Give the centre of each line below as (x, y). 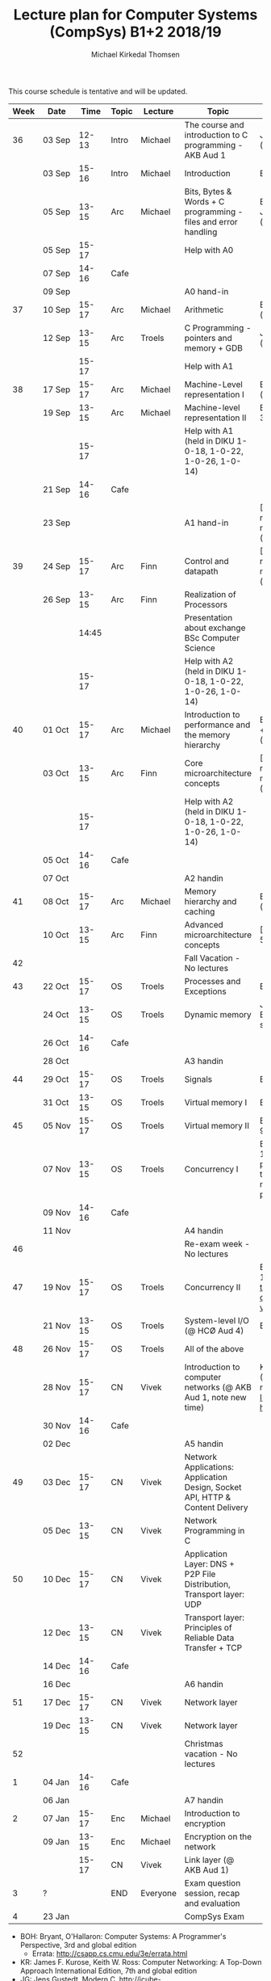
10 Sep (57, 309)
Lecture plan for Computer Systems (135, 15)
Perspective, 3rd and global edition (78, 1945)
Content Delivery (216, 1507)
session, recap (212, 1893)
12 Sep (57, 338)
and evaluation (212, 1903)
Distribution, (208, 1584)
